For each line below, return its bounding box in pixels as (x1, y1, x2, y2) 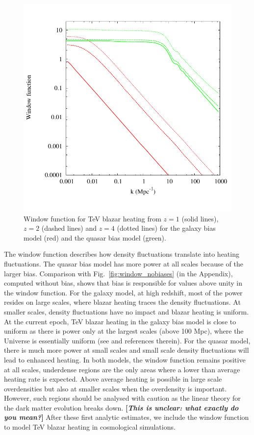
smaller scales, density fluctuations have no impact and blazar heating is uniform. (4, 306, 249, 316)
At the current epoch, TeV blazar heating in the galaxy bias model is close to (4, 316, 236, 326)
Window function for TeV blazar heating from (24, 213, 161, 223)
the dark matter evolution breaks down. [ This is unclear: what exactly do (4, 402, 239, 412)
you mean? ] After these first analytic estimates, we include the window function (4, 412, 249, 422)
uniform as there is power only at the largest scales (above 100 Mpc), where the (4, 326, 244, 336)
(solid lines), (181, 213, 219, 223)
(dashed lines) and (41, 223, 97, 233)
